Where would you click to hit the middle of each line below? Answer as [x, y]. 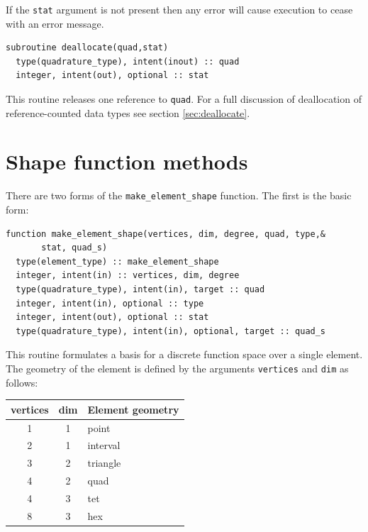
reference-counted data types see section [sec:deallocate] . [128, 112]
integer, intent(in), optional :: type [110, 303]
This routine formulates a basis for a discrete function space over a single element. [184, 354]
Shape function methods [127, 161]
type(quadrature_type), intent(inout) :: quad [128, 61]
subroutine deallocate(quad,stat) [87, 48]
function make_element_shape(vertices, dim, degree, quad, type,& [166, 234]
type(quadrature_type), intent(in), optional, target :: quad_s [171, 331]
